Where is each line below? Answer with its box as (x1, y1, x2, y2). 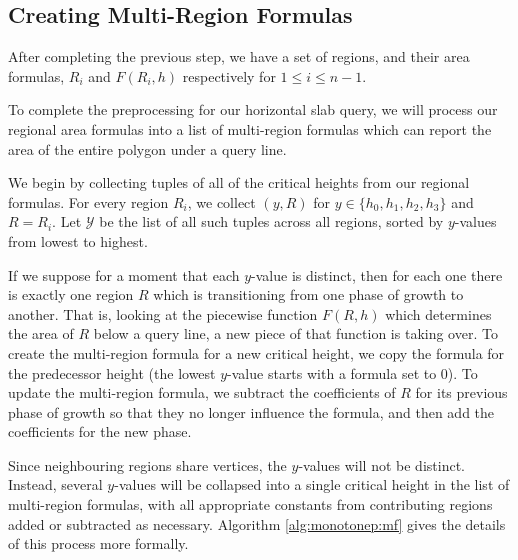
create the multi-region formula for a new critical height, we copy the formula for (8, 342, 505, 363)
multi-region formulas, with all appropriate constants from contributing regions (8, 494, 493, 515)
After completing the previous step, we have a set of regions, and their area (8, 46, 470, 67)
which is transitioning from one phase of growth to (153, 284, 464, 305)
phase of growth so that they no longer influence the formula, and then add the (8, 401, 495, 422)
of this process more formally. (8, 533, 189, 554)
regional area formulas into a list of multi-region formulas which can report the (8, 118, 492, 139)
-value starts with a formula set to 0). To (227, 362, 478, 383)
